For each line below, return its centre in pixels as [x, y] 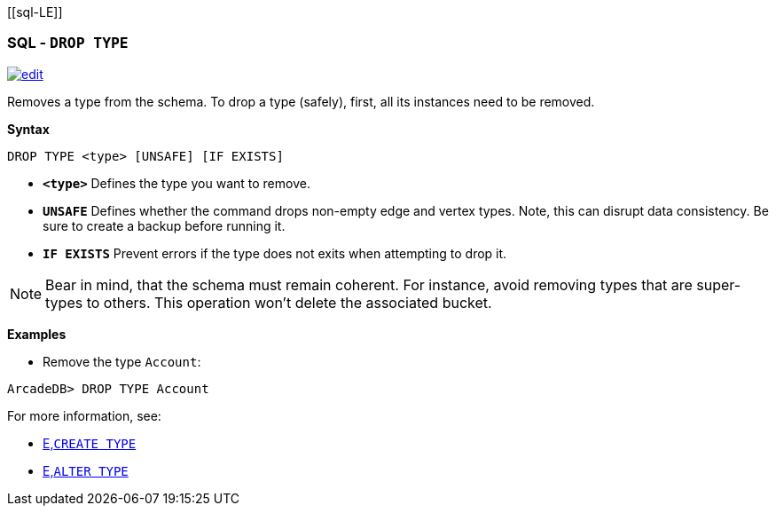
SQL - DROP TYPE [68, 43]
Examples [37, 334]
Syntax [28, 129]
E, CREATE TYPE [90, 443]
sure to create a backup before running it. [164, 225]
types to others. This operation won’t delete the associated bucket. [269, 302]
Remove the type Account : [122, 361]
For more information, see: [84, 415]
